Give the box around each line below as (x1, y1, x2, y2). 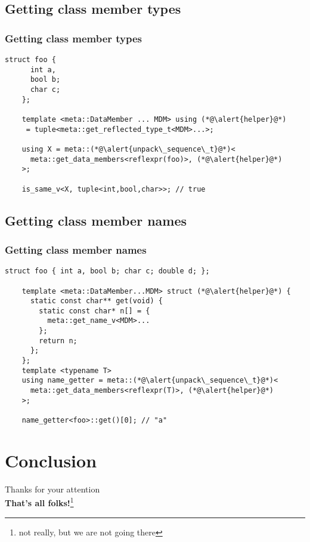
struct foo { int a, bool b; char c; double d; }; (5, 267, 210, 276)
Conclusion (5, 448, 97, 472)
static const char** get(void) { (30, 297, 163, 306)
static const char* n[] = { (39, 306, 150, 315)
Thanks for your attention (5, 482, 100, 495)
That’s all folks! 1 (5, 495, 74, 509)
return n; (39, 336, 77, 345)
